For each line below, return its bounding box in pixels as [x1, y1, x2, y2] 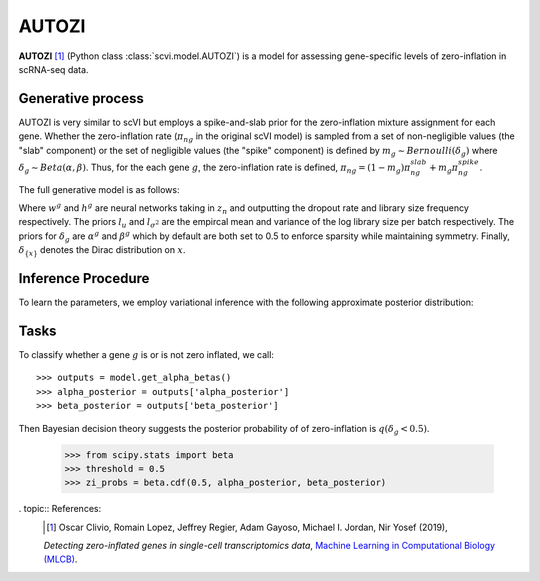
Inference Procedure [18, 270, 150, 287]
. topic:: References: [18, 503, 102, 515]
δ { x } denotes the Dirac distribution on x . [18, 244, 186, 258]
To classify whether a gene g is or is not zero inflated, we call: [18, 348, 275, 360]
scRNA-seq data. [18, 63, 89, 75]
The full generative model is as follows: [18, 183, 180, 195]
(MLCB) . [43, 553, 78, 565]
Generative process [18, 90, 144, 107]
